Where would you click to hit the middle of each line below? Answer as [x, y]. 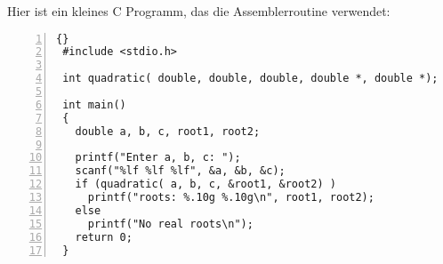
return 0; [104, 237]
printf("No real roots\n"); [170, 224]
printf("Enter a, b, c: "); [158, 158]
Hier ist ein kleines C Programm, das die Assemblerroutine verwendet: [199, 11]
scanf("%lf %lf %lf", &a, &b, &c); [180, 171]
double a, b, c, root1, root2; [168, 131]
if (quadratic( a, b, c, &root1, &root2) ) [205, 184]
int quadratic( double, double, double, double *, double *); [250, 79]
